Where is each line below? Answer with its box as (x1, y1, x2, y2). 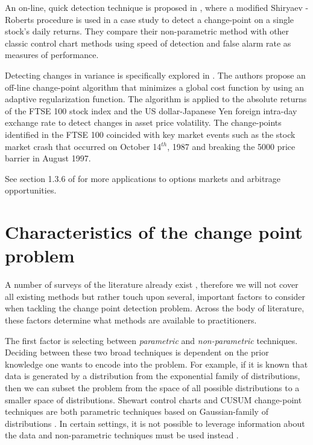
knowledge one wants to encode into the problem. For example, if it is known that (5, 357, 308, 370)
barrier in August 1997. (5, 152, 91, 164)
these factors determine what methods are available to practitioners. (5, 314, 257, 326)
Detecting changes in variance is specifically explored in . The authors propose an (5, 68, 306, 81)
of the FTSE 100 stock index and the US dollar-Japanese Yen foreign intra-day (5, 104, 297, 117)
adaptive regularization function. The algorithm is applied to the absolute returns (5, 93, 307, 105)
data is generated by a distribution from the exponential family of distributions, (5, 369, 300, 382)
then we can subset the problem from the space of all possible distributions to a (5, 381, 300, 394)
